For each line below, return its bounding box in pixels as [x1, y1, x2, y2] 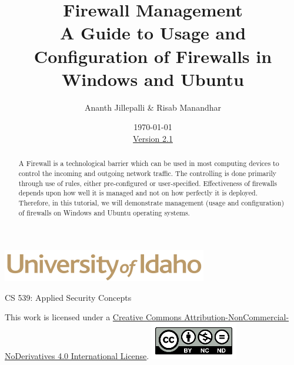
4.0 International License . [58, 349, 149, 361]
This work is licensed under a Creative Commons [5, 311, 182, 323]
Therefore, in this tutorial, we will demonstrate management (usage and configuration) [18, 197, 285, 207]
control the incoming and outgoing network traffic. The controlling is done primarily [18, 168, 277, 178]
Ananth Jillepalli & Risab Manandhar [85, 101, 221, 113]
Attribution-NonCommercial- [184, 311, 289, 323]
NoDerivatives [5, 349, 55, 361]
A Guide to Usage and [59, 21, 246, 45]
